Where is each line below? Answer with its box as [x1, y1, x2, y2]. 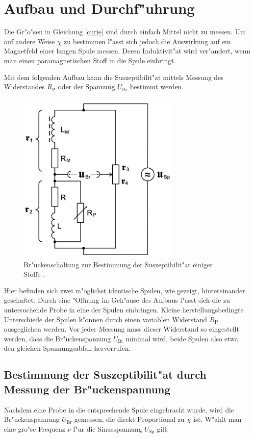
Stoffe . [24, 269, 45, 279]
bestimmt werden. [129, 81, 184, 92]
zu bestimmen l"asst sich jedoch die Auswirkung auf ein [64, 36, 231, 46]
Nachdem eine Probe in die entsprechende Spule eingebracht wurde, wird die [4, 404, 234, 414]
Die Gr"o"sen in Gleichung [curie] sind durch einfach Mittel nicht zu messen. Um [4, 26, 246, 37]
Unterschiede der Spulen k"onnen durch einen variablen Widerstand [4, 314, 207, 324]
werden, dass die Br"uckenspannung [4, 333, 111, 343]
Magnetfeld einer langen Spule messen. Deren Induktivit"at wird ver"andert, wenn [4, 46, 251, 56]
